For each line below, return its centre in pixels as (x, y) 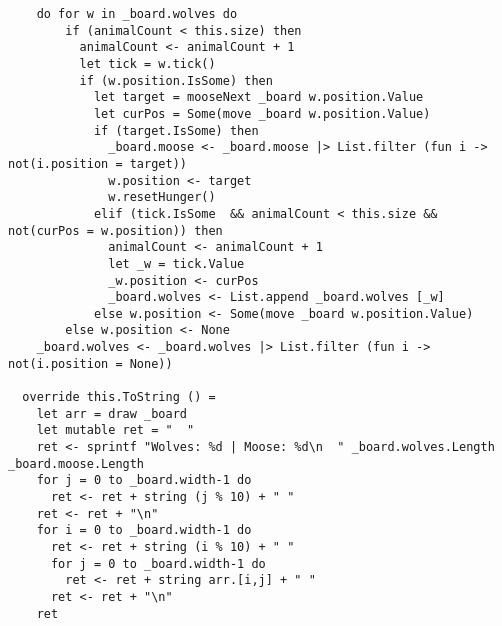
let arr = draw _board (111, 413)
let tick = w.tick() (147, 63)
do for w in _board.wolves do (137, 14)
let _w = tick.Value (176, 263)
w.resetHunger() (162, 197)
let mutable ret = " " (115, 430)
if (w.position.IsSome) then (176, 80)
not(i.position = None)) (90, 363)
